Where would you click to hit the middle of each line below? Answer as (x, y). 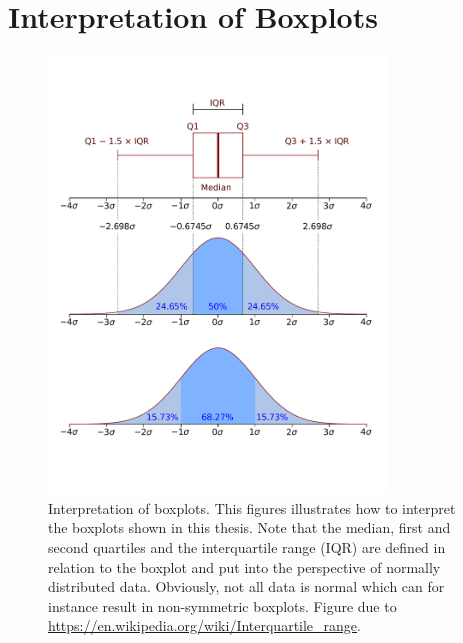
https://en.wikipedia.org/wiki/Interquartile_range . (204, 625)
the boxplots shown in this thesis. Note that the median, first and (249, 527)
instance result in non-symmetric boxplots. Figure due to (222, 605)
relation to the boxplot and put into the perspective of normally (244, 566)
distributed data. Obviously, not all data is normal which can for (246, 586)
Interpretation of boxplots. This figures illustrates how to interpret (252, 507)
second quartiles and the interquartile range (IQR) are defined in (247, 547)
